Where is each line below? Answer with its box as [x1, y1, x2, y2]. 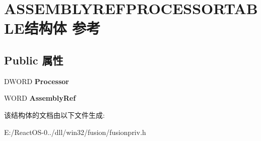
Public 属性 [4, 52, 63, 67]
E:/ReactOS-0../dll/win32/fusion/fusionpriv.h [4, 126, 146, 137]
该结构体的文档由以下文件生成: [4, 109, 105, 120]
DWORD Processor [4, 76, 69, 86]
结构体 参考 [24, 18, 101, 38]
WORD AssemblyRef [4, 93, 76, 103]
